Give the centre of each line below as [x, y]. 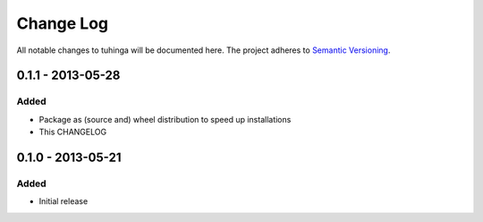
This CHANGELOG [73, 132]
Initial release [64, 201]
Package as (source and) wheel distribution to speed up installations [165, 119]
